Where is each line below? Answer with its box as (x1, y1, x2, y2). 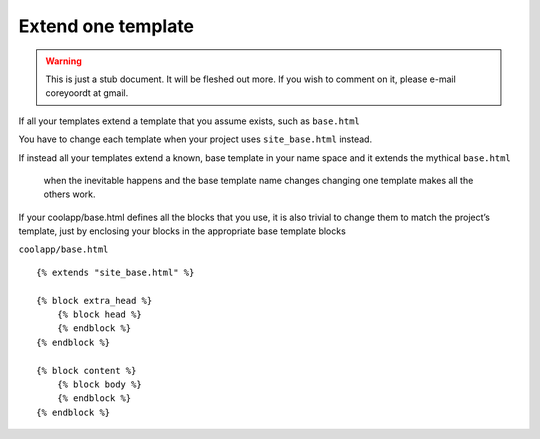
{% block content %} (36, 365, 137, 376)
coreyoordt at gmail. (45, 87, 129, 99)
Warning (45, 55, 82, 67)
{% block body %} (56, 378, 142, 390)
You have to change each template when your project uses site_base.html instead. (18, 133, 373, 145)
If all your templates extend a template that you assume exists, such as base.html (18, 115, 360, 127)
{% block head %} (56, 309, 142, 320)
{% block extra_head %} (36, 295, 153, 306)
